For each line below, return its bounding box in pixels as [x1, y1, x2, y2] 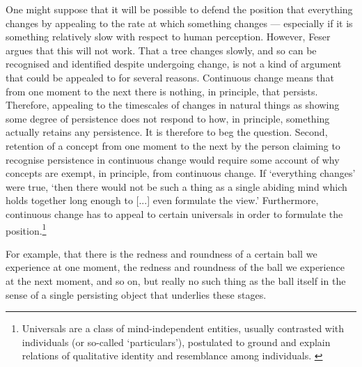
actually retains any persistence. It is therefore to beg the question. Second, [6, 125, 328, 139]
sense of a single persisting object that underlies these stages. [6, 287, 267, 302]
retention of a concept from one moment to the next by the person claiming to [6, 138, 340, 153]
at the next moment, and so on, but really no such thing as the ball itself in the [6, 273, 346, 288]
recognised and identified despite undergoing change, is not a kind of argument [6, 56, 342, 71]
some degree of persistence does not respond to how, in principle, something [6, 111, 330, 125]
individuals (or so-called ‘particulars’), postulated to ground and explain [22, 334, 331, 349]
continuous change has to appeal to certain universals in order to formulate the [6, 206, 343, 221]
